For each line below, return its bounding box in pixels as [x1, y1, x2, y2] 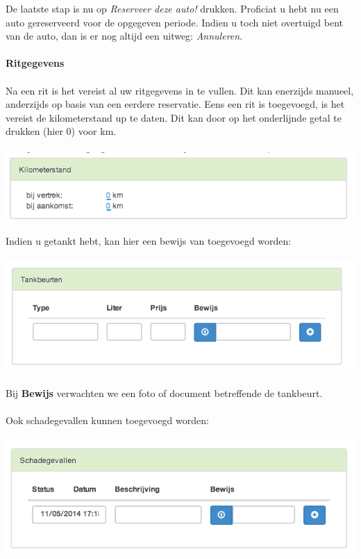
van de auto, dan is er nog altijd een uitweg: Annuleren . [6, 29, 243, 43]
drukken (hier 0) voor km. [6, 124, 117, 138]
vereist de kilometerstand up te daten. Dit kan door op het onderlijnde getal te [6, 110, 342, 124]
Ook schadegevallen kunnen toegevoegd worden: [6, 413, 209, 428]
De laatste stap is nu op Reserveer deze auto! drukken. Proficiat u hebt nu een [6, 1, 339, 15]
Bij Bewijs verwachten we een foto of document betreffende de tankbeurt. [6, 386, 323, 400]
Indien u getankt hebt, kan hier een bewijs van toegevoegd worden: [6, 233, 292, 248]
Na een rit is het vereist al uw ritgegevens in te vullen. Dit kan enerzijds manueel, [6, 83, 354, 97]
